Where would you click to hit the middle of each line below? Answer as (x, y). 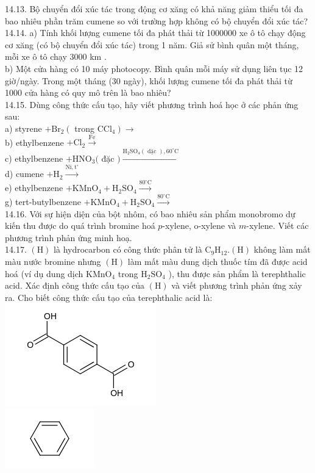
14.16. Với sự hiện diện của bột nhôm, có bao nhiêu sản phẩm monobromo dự (150, 213)
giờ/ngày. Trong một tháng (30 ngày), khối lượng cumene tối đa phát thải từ (149, 80)
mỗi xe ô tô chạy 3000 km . (56, 56)
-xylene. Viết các (278, 226)
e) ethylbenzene (34, 188)
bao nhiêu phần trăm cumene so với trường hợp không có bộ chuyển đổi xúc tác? (157, 20)
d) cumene (24, 174)
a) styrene (23, 128)
